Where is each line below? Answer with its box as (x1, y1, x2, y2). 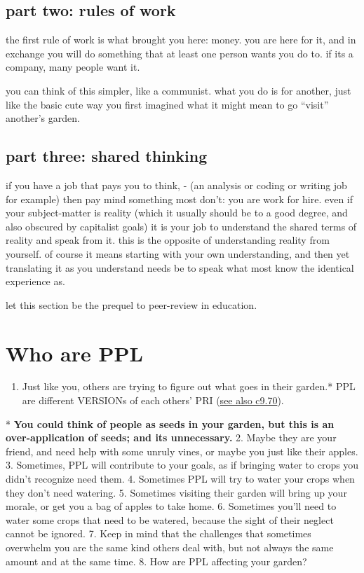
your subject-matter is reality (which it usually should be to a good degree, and (6, 205, 348, 220)
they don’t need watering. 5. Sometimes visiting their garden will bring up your (6, 485, 347, 499)
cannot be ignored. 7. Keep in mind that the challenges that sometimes (6, 526, 311, 541)
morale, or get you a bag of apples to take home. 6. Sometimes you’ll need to (6, 499, 337, 513)
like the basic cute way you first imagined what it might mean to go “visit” (6, 97, 329, 111)
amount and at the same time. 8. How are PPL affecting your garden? (6, 553, 307, 568)
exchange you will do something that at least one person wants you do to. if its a (6, 46, 353, 60)
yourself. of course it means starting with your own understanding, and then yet (6, 246, 350, 261)
